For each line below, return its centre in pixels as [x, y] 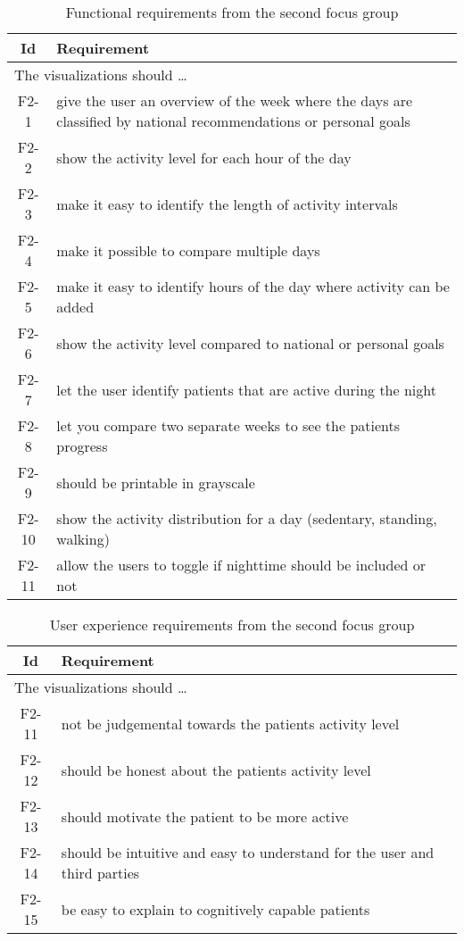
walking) [83, 539]
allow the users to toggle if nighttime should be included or [241, 565]
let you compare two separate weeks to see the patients [228, 425]
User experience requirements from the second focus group [232, 625]
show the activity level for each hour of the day [204, 157]
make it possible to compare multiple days [188, 250]
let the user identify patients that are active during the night [246, 389]
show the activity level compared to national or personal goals [250, 343]
